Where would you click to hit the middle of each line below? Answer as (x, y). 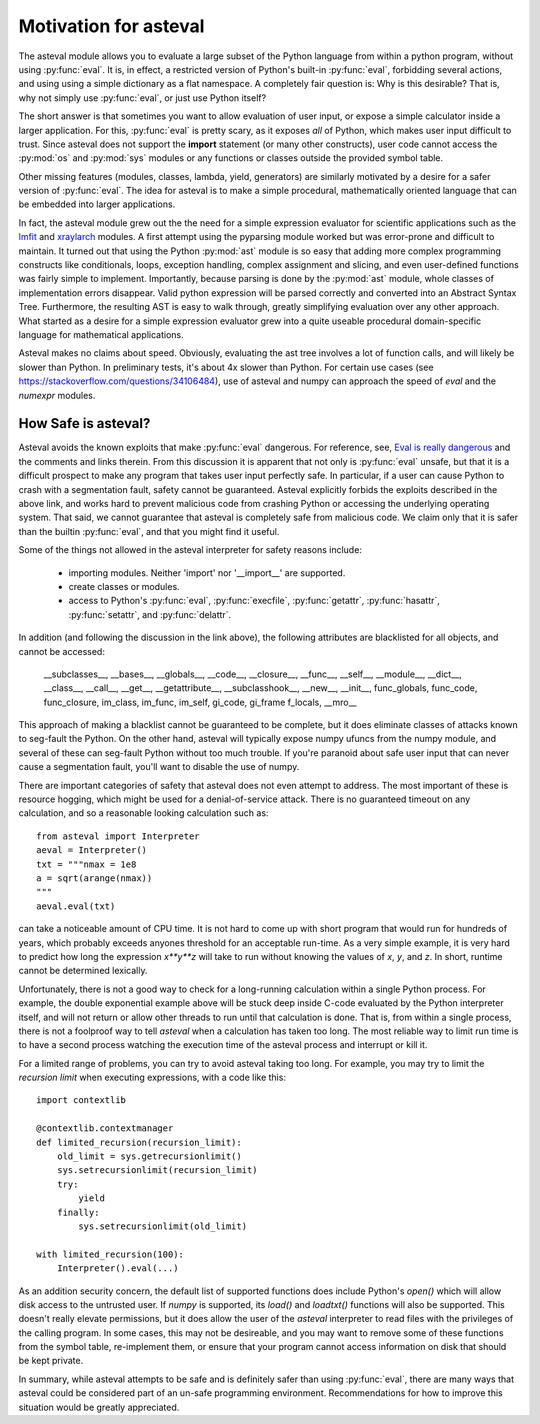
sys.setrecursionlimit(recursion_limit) (157, 1170)
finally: (78, 1212)
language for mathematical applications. (101, 334)
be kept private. (51, 1361)
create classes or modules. (124, 586)
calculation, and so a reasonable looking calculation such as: (143, 813)
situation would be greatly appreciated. (99, 1407)
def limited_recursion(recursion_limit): (139, 1142)
